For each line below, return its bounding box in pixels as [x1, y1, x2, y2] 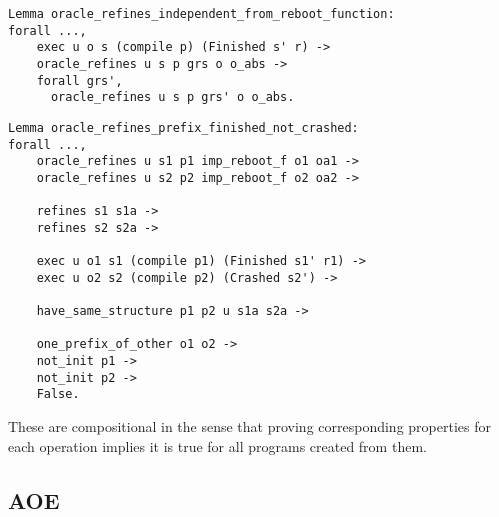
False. [36, 387, 80, 402]
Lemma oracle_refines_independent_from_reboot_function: [8, 7, 395, 21]
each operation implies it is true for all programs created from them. [8, 435, 427, 456]
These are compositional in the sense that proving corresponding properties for [8, 416, 491, 437]
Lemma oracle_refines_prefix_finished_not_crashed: [8, 120, 359, 135]
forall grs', [36, 73, 123, 88]
